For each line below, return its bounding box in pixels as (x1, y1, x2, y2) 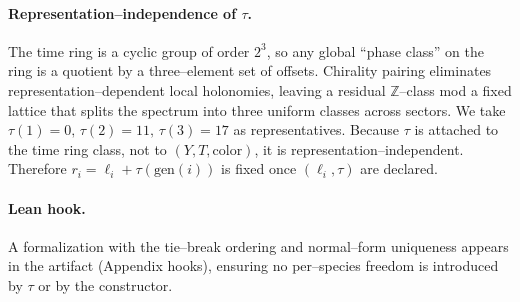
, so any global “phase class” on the (266, 40, 484, 61)
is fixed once (221, 158, 297, 179)
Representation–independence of (8, 2, 237, 23)
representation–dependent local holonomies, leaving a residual (8, 79, 386, 100)
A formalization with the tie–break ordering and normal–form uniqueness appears (8, 235, 509, 256)
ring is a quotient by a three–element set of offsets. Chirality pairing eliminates (8, 60, 492, 81)
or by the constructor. (38, 274, 173, 295)
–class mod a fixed (399, 79, 512, 100)
